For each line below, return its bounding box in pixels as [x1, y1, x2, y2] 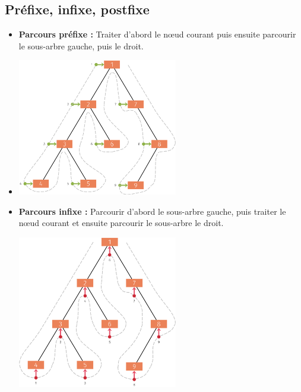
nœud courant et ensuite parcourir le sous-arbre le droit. [18, 217, 224, 229]
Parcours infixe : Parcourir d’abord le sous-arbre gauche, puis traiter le [18, 205, 286, 217]
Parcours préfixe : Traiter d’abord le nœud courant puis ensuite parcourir [18, 28, 296, 40]
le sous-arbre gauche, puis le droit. [18, 39, 144, 52]
